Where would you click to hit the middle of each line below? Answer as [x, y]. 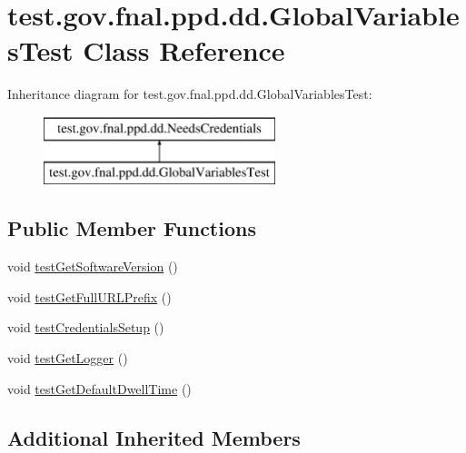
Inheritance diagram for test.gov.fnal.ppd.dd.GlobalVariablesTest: [190, 94]
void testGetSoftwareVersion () [93, 266]
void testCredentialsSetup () [86, 327]
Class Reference [184, 50]
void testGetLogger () [68, 358]
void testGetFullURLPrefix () [89, 296]
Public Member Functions [132, 228]
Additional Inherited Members [154, 437]
